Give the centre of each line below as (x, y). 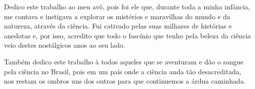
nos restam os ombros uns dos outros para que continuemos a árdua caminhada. (125, 81)
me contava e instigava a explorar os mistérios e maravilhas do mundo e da (117, 16)
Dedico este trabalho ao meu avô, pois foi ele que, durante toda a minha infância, (127, 6)
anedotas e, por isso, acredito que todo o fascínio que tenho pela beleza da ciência (127, 35)
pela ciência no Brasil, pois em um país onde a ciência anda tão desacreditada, (123, 71)
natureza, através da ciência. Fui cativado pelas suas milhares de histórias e (118, 26)
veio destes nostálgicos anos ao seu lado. (65, 45)
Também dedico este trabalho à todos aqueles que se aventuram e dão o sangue (124, 61)
